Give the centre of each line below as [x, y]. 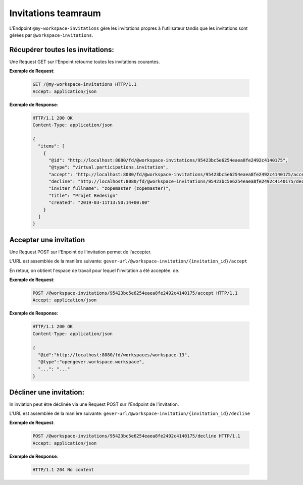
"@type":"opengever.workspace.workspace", [91, 362]
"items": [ [52, 146]
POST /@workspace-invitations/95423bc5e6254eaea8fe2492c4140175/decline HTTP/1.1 [137, 436]
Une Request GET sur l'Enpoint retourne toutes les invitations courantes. [85, 62]
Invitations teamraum [55, 13]
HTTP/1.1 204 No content [63, 470]
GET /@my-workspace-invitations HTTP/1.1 [85, 84]
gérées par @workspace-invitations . [51, 35]
